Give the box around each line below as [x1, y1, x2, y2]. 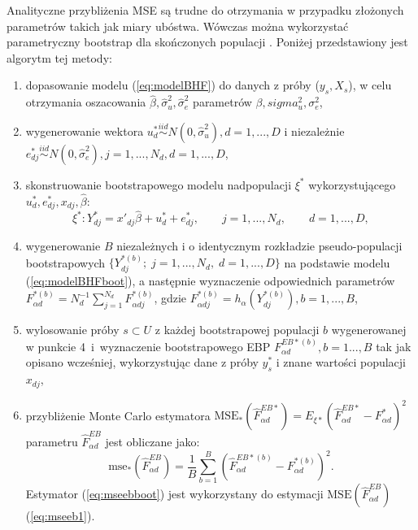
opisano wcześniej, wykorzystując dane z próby [25, 354, 259, 371]
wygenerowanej [331, 321, 407, 338]
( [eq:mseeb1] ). [25, 507, 95, 524]
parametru [25, 432, 78, 450]
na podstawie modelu [284, 254, 390, 271]
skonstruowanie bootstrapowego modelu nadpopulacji [25, 176, 292, 193]
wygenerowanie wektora [25, 122, 144, 139]
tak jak [376, 337, 411, 354]
